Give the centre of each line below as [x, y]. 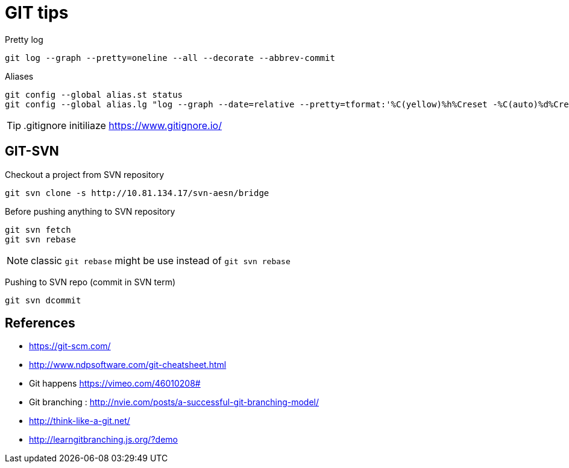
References [40, 323]
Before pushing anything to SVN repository [90, 211]
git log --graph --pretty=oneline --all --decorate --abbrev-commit [170, 58]
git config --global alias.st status [94, 94]
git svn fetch [38, 229]
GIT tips [37, 13]
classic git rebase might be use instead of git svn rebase [161, 260]
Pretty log [24, 39]
